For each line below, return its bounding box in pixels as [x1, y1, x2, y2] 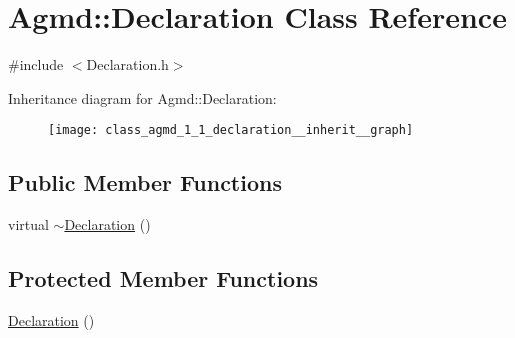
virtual [8, 214, 49, 235]
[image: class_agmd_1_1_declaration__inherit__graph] [48, 123, 414, 138]
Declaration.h [86, 54, 169, 75]
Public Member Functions [8, 167, 282, 198]
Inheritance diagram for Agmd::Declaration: [8, 87, 277, 108]
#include [8, 54, 64, 75]
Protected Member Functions [8, 263, 319, 294]
